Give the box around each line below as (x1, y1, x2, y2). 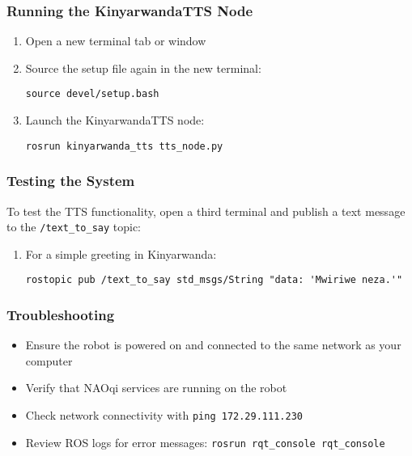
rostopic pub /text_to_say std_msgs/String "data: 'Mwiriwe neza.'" (25, 274, 403, 286)
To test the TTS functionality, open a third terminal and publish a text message (6, 202, 406, 219)
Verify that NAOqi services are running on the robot (25, 379, 287, 396)
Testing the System (6, 171, 135, 191)
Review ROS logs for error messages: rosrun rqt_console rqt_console (25, 433, 385, 450)
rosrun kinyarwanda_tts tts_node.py (25, 140, 223, 152)
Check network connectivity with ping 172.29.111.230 (25, 407, 303, 424)
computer (25, 352, 73, 369)
